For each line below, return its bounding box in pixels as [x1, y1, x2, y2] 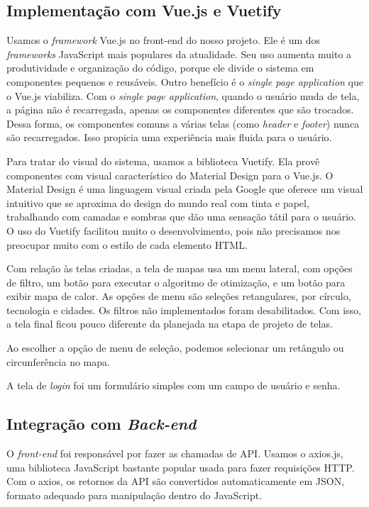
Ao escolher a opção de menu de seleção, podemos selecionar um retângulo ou [6, 340, 344, 355]
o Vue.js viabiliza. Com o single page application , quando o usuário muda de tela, [6, 88, 360, 103]
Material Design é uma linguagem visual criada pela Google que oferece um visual [6, 182, 363, 196]
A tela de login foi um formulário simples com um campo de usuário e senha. [6, 378, 341, 393]
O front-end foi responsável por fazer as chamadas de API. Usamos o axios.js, [6, 446, 343, 461]
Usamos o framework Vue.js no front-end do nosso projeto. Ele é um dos [6, 33, 321, 48]
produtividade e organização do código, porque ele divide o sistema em [6, 60, 314, 75]
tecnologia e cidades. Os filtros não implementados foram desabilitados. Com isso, [6, 302, 361, 317]
